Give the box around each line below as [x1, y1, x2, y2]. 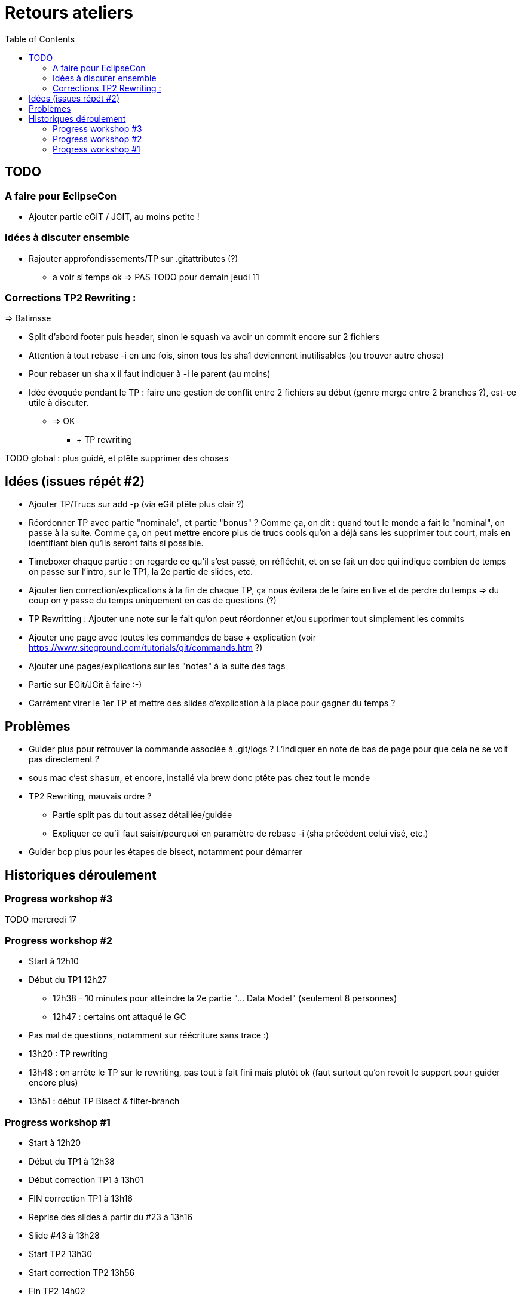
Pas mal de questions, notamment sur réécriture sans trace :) [29, 1030, 269, 1041]
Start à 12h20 [29, 1137, 81, 1148]
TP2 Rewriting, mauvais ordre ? [29, 791, 152, 802]
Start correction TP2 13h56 [29, 1267, 135, 1277]
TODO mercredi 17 [5, 914, 77, 925]
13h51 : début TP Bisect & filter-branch [29, 1096, 180, 1107]
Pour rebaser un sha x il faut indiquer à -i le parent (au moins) [29, 369, 271, 379]
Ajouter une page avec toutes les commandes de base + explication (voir [29, 632, 316, 643]
